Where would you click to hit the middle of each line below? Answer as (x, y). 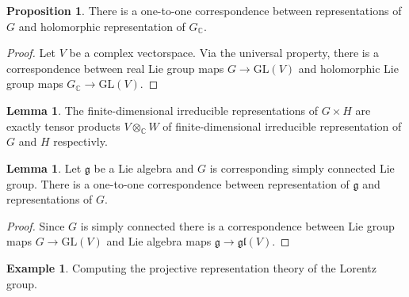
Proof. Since (36, 225)
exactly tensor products (63, 126)
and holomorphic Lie (348, 68)
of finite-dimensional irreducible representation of (282, 126)
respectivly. (80, 141)
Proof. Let (31, 53)
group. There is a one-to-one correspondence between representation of (178, 183)
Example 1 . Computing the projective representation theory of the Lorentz (192, 267)
